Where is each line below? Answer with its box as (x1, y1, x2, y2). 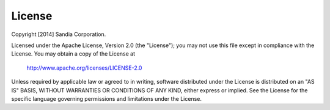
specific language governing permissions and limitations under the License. (11, 95, 202, 102)
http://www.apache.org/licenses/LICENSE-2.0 (26, 64, 142, 71)
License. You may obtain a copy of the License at (11, 50, 136, 57)
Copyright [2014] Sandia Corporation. (11, 31, 106, 38)
